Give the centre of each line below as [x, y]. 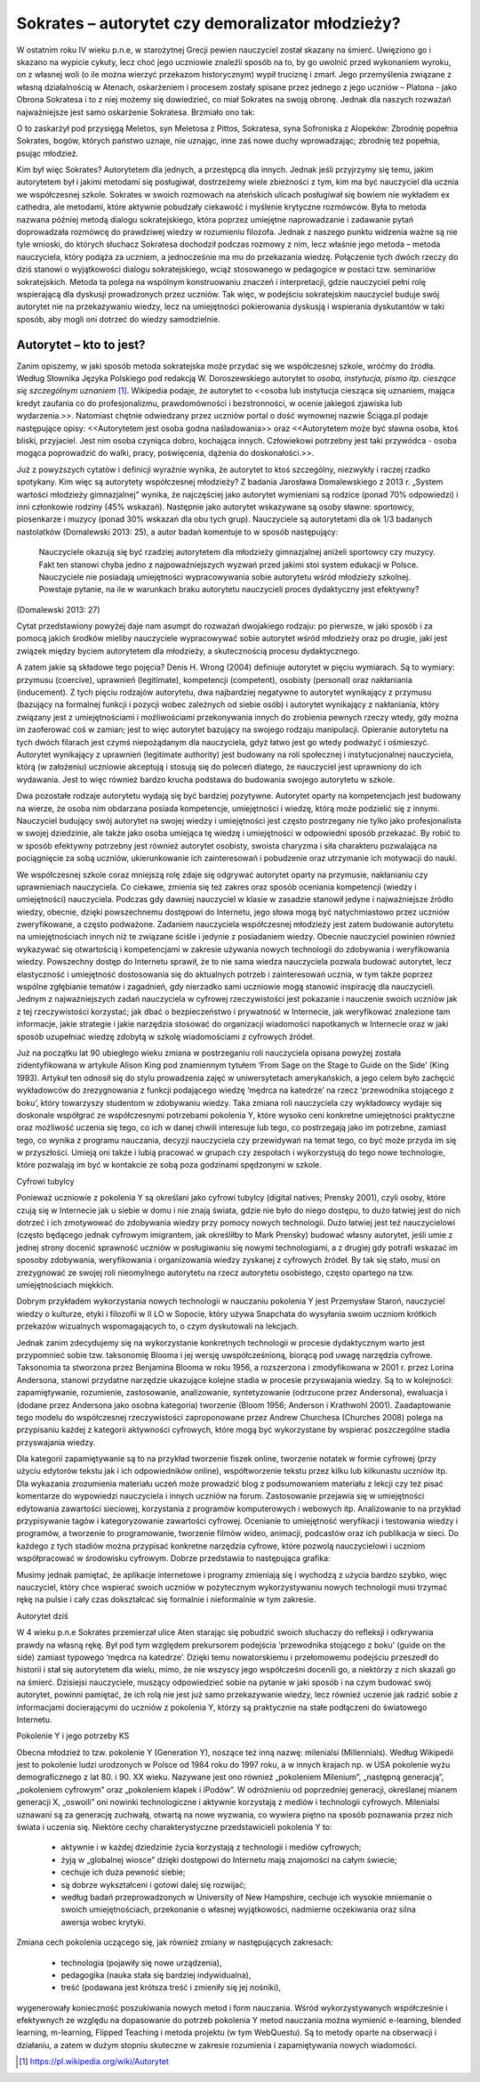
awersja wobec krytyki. [104, 1922]
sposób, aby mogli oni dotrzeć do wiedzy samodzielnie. [119, 319]
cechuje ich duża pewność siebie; [123, 1872]
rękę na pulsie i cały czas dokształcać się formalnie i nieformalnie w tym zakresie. [166, 1599]
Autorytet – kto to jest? [81, 344]
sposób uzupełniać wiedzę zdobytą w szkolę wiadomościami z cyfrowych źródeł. [165, 1037]
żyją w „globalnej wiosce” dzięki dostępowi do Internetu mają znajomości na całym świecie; [229, 1859]
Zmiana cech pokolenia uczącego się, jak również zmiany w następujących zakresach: [175, 1942]
